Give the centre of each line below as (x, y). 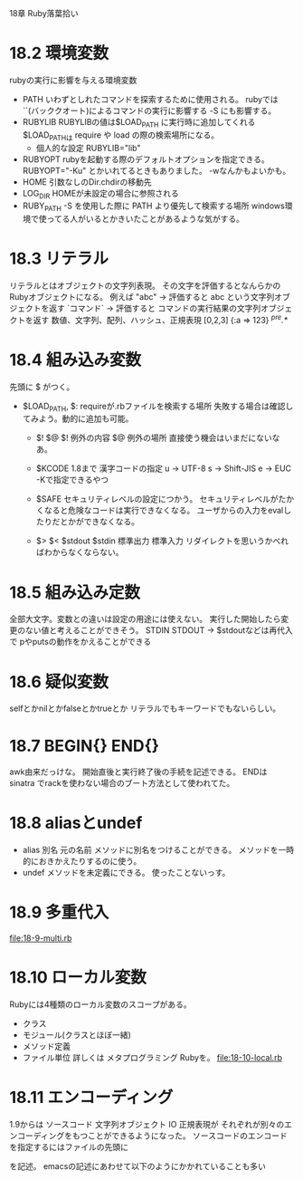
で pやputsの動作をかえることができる (80, 642)
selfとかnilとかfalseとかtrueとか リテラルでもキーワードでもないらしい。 (145, 708)
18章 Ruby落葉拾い (44, 13)
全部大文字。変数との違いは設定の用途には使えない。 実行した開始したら (145, 619)
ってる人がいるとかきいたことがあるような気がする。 (146, 219)
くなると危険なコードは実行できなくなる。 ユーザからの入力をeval (160, 511)
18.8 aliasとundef (76, 823)
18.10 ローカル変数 (78, 978)
